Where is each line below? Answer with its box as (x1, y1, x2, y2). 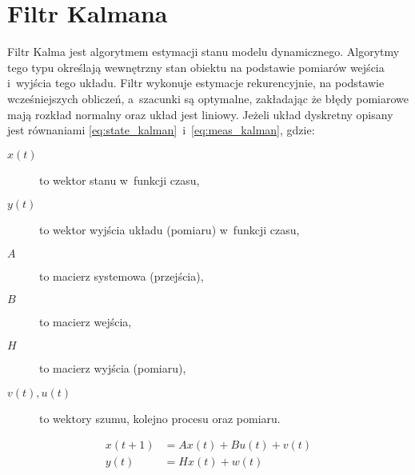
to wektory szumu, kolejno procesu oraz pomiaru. (39, 409, 281, 426)
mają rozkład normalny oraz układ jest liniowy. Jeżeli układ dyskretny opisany (7, 106, 393, 122)
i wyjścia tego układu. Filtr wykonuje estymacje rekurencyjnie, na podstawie (7, 74, 385, 91)
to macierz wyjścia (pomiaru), (39, 360, 186, 377)
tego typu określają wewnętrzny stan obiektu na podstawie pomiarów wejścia (7, 58, 385, 75)
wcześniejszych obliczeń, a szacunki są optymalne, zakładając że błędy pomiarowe (7, 90, 409, 106)
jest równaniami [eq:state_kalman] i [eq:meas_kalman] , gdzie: (7, 122, 315, 138)
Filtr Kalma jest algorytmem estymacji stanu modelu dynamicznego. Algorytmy (7, 43, 400, 60)
